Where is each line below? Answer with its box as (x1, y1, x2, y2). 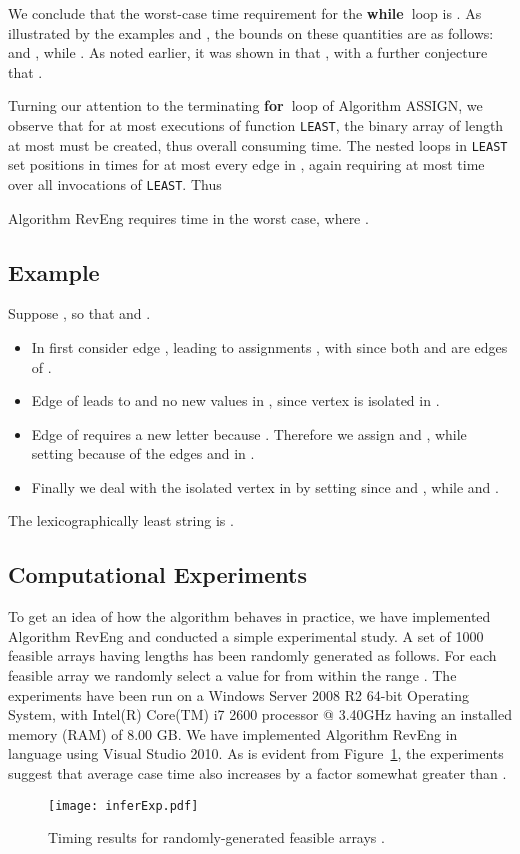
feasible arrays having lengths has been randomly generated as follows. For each (8, 645, 497, 666)
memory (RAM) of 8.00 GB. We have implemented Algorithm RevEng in (8, 723, 458, 744)
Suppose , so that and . (8, 303, 151, 324)
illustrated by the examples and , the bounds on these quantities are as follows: (8, 22, 494, 43)
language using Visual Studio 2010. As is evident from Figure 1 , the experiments (8, 743, 504, 764)
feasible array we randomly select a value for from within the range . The (8, 665, 457, 686)
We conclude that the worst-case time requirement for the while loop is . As (8, 3, 482, 23)
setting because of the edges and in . (31, 443, 255, 464)
